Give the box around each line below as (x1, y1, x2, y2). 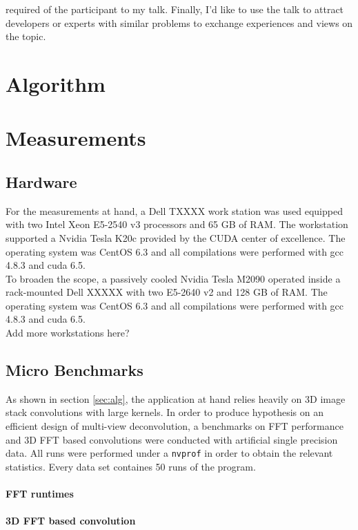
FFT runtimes (6, 486, 74, 501)
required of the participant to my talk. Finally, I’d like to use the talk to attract (6, 2, 344, 16)
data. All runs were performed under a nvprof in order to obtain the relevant (6, 446, 333, 460)
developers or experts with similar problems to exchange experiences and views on (6, 15, 353, 30)
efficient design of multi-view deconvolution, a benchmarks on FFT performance (6, 419, 344, 433)
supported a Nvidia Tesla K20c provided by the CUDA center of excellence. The (6, 230, 346, 245)
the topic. (6, 29, 46, 44)
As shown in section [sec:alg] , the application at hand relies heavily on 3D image (6, 391, 346, 406)
